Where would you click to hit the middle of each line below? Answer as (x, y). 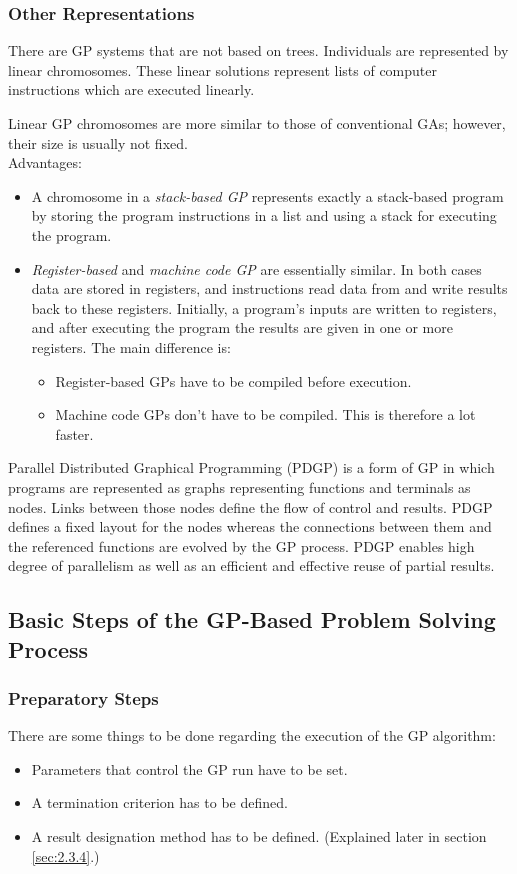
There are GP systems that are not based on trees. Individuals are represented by (258, 50)
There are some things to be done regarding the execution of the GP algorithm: (252, 735)
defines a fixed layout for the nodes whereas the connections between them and (250, 526)
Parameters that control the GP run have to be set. (189, 768)
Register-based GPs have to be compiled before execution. (233, 380)
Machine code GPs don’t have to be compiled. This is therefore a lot (265, 414)
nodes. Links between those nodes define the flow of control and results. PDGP (250, 506)
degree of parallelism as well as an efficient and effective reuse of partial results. (251, 565)
